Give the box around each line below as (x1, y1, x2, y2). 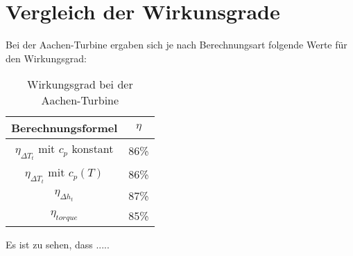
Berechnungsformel (11, 120, 118, 136)
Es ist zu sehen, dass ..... (6, 237, 110, 252)
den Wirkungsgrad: (6, 51, 87, 65)
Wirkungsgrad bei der (26, 76, 133, 93)
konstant (71, 140, 114, 157)
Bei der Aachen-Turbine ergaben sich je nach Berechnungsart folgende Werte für (6, 37, 347, 52)
